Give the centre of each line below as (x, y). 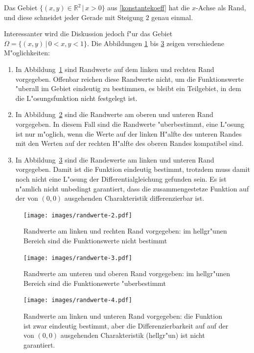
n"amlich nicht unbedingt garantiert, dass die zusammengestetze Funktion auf (132, 188)
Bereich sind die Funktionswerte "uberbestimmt (95, 283)
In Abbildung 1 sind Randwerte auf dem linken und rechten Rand (115, 69)
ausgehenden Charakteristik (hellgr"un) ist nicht (133, 335)
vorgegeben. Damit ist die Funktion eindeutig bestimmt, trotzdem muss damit (133, 169)
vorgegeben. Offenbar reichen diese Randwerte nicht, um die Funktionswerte (130, 79)
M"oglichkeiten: (27, 53)
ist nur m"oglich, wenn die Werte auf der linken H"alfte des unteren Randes (128, 133)
